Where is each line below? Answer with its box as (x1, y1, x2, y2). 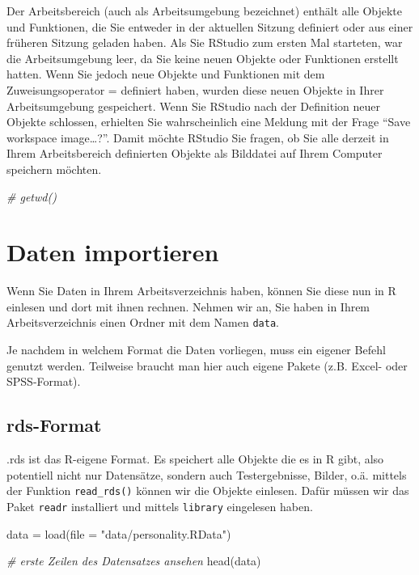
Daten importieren (6, 235, 219, 268)
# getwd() (6, 188, 57, 205)
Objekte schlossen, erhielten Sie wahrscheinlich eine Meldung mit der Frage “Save (6, 113, 411, 130)
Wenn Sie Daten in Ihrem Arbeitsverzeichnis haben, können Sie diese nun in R (6, 282, 396, 299)
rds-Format (6, 412, 102, 438)
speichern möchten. (6, 160, 102, 177)
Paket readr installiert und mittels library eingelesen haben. (6, 497, 313, 514)
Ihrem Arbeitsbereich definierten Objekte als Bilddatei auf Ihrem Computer (6, 145, 383, 162)
